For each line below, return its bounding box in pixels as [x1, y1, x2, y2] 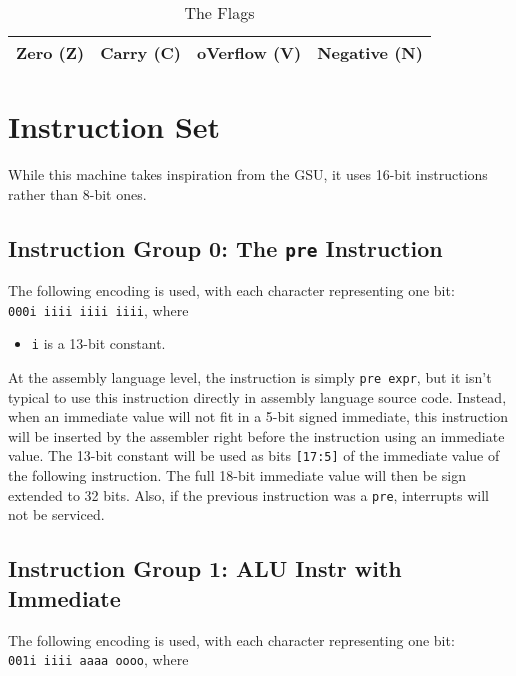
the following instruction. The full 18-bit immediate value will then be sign [8, 465, 466, 486]
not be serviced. [8, 504, 105, 525]
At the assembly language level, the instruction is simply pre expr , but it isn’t [8, 367, 492, 387]
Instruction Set [8, 106, 221, 147]
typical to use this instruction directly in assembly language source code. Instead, [8, 386, 507, 407]
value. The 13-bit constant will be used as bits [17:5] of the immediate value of [8, 445, 500, 466]
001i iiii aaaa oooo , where [8, 649, 189, 670]
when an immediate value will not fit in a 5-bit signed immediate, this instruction [8, 406, 508, 427]
